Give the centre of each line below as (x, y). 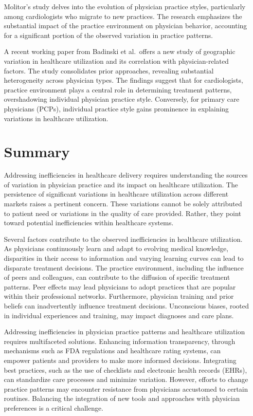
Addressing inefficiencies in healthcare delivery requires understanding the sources (126, 175)
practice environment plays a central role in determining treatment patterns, (118, 89)
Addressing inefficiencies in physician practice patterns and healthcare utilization (125, 332)
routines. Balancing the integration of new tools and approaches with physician (122, 398)
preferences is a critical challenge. (54, 407)
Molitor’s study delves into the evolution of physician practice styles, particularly (125, 6)
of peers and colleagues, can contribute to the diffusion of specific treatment (117, 277)
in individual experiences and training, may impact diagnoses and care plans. (119, 315)
